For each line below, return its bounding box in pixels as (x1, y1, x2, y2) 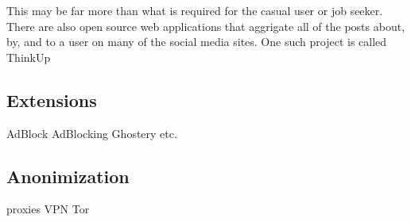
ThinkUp (6, 48, 51, 65)
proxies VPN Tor (6, 201, 90, 217)
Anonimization (6, 163, 130, 188)
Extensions (6, 87, 97, 112)
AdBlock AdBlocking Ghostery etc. (6, 124, 177, 141)
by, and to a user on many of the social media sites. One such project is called (6, 33, 387, 50)
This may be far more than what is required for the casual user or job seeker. (6, 2, 383, 18)
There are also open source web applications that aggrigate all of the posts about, (6, 17, 405, 34)
